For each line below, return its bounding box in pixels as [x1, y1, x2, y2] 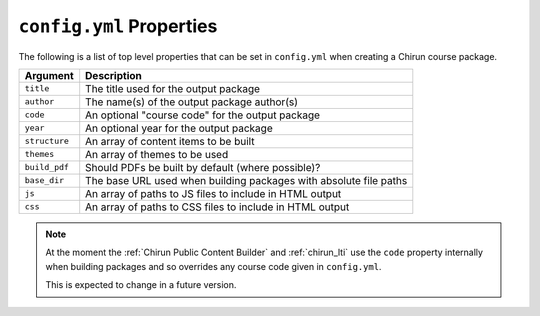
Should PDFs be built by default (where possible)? [85, 160, 321, 174]
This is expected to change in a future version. [45, 279, 237, 291]
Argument [24, 68, 74, 82]
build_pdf [24, 162, 70, 173]
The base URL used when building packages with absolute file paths [85, 173, 408, 187]
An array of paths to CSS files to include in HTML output [85, 200, 350, 214]
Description [85, 68, 142, 82]
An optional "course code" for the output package [85, 108, 320, 122]
